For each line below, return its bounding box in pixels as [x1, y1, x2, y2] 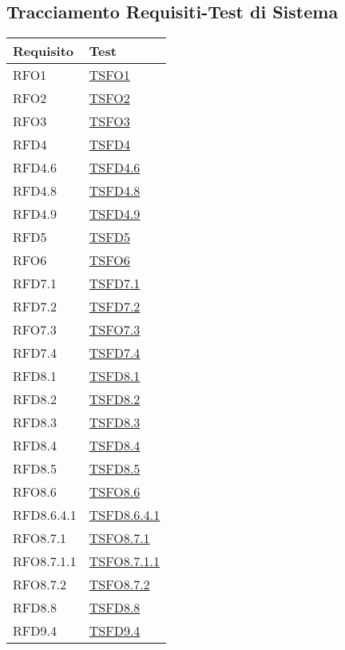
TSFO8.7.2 [89, 575, 150, 594]
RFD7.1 [13, 274, 57, 293]
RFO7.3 [13, 320, 57, 339]
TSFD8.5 [89, 459, 141, 478]
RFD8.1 [13, 367, 57, 386]
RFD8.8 [13, 598, 57, 617]
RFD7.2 [13, 297, 57, 316]
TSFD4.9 [89, 204, 141, 224]
